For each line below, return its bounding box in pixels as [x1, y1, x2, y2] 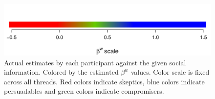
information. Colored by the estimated [4, 67, 119, 77]
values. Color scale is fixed [130, 67, 210, 77]
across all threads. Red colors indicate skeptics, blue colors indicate [4, 76, 205, 86]
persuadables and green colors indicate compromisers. [4, 86, 164, 96]
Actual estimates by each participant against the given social [4, 57, 186, 67]
